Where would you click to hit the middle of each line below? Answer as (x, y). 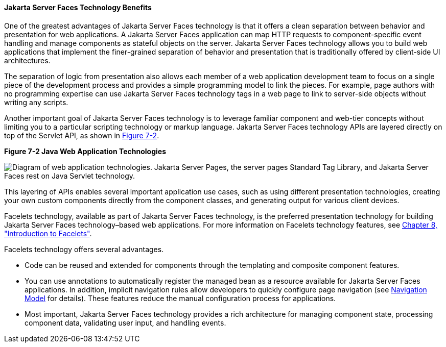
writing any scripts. (36, 102)
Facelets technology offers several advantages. (84, 249)
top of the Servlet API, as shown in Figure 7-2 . (82, 135)
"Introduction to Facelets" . (48, 233)
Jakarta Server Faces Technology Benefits (78, 7)
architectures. (27, 60)
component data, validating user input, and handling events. (125, 323)
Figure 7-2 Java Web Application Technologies (85, 151)
